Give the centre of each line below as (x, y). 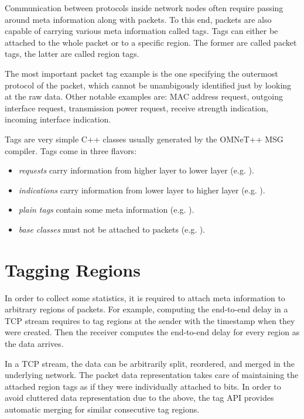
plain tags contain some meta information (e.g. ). (106, 209)
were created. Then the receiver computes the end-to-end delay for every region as (152, 332)
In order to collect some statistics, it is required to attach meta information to (145, 297)
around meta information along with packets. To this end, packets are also (138, 19)
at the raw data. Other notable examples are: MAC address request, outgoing (144, 96)
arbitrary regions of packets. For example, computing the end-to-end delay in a (146, 309)
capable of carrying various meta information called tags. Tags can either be (141, 31)
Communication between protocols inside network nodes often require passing (144, 8)
